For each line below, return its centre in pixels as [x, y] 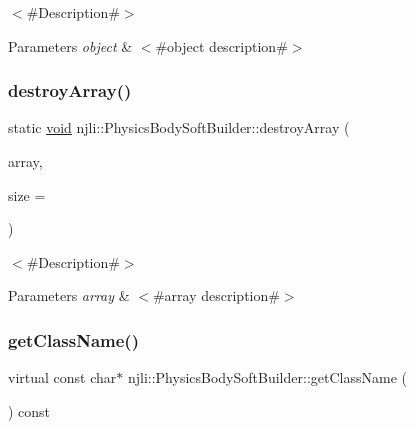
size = [27, 194]
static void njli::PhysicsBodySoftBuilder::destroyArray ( [179, 127]
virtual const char [62, 377]
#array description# [216, 295]
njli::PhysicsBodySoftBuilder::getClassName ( [267, 377]
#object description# [221, 45]
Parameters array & [69, 295]
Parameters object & [70, 45]
